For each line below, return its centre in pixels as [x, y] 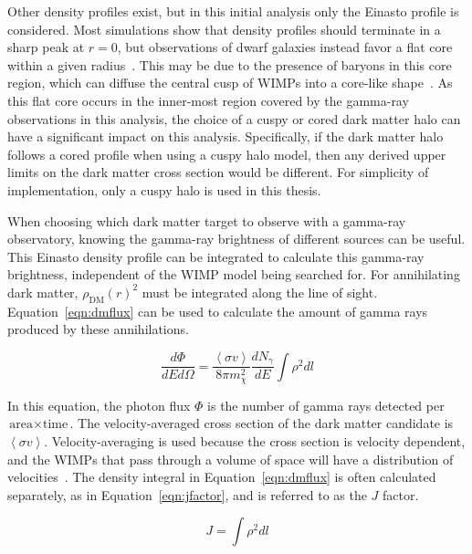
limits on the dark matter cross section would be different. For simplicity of [218, 172]
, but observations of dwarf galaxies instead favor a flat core [285, 47]
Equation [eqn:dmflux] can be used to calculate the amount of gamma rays [218, 311]
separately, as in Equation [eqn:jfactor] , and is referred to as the [187, 494]
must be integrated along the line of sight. [260, 292]
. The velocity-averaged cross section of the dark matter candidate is [262, 423]
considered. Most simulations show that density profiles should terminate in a [224, 29]
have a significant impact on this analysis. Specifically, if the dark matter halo [226, 136]
